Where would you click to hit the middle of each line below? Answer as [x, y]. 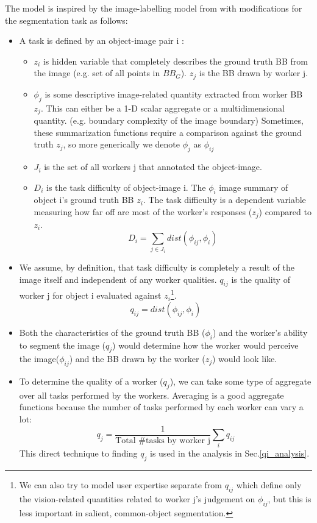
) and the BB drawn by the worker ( [137, 359]
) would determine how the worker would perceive [205, 345]
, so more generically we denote [122, 144]
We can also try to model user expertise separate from [120, 485]
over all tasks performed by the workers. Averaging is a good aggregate [151, 395]
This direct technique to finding [78, 453]
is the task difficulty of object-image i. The [126, 187]
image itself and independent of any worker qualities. [118, 279]
